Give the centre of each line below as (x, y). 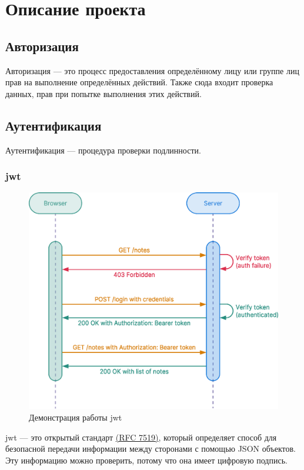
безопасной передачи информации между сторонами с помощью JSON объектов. (151, 449)
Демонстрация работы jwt (76, 417)
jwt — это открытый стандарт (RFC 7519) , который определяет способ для (141, 437)
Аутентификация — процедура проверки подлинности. (103, 150)
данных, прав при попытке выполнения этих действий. (103, 93)
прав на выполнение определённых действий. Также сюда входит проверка (139, 82)
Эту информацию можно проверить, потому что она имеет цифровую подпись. (146, 460)
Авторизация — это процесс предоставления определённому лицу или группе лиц (152, 70)
